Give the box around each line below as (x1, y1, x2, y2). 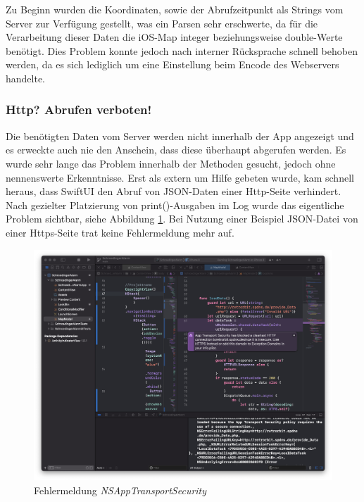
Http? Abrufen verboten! (6, 101, 152, 118)
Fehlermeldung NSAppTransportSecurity (34, 482, 207, 497)
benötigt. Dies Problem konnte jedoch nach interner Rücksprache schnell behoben (6, 43, 358, 58)
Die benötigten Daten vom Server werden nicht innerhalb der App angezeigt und (6, 128, 354, 143)
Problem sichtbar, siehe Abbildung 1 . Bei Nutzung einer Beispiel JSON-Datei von (6, 211, 358, 226)
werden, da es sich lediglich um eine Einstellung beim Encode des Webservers (6, 57, 339, 72)
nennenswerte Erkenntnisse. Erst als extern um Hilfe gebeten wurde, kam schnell (6, 170, 354, 184)
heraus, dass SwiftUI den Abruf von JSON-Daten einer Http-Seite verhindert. (6, 184, 341, 199)
